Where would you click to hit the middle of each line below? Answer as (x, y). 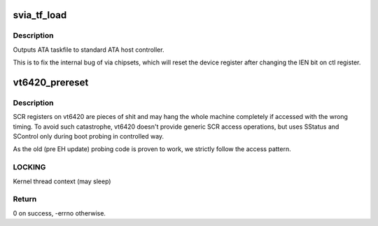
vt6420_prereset (51, 82)
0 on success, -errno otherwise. (59, 213)
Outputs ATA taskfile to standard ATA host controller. (89, 50)
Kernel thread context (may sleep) (62, 181)
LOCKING (29, 167)
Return (25, 199)
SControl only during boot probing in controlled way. (89, 136)
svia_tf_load (40, 15)
